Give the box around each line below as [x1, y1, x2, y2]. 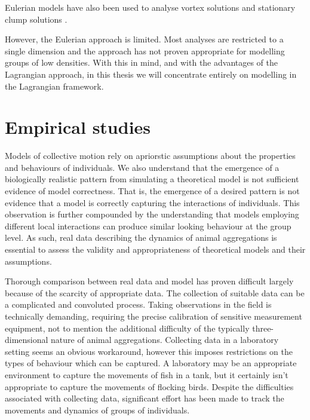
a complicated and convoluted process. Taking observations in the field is [5, 298, 272, 311]
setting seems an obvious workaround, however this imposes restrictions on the [5, 345, 293, 357]
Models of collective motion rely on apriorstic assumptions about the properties [5, 149, 296, 162]
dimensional [5, 333, 48, 346]
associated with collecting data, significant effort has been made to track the [5, 392, 284, 404]
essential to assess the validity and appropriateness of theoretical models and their [5, 243, 306, 256]
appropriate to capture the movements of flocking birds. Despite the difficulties [5, 380, 294, 393]
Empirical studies [5, 115, 151, 139]
